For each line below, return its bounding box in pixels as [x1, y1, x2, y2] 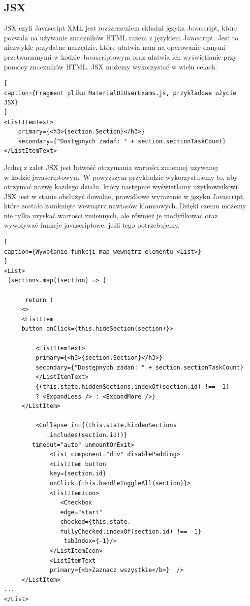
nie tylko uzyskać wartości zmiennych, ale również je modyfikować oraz [4, 210, 218, 220]
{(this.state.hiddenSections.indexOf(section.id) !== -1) [35, 383, 230, 390]
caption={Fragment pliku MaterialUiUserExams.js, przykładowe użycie [4, 89, 237, 97]
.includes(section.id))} [46, 431, 127, 438]
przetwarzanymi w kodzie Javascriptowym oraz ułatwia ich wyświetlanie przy [4, 51, 237, 62]
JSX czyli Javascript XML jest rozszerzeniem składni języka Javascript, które [4, 23, 238, 33]
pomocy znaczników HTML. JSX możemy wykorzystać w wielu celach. [4, 61, 217, 71]
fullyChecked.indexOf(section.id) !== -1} [60, 528, 201, 535]
